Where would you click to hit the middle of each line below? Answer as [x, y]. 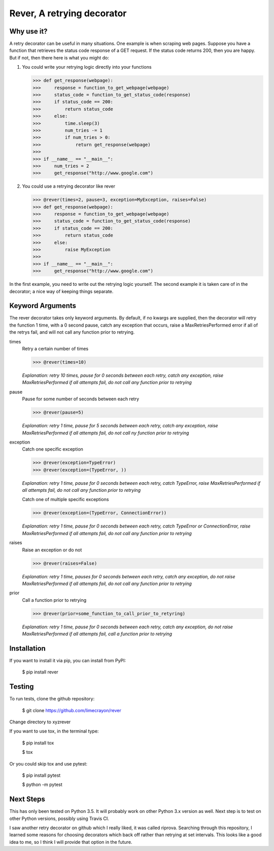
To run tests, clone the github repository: [52, 699]
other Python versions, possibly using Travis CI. [59, 818]
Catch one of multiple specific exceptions [65, 500]
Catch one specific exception [53, 449]
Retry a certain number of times [55, 349]
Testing [22, 687]
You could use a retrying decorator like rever [69, 186]
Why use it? [28, 31]
